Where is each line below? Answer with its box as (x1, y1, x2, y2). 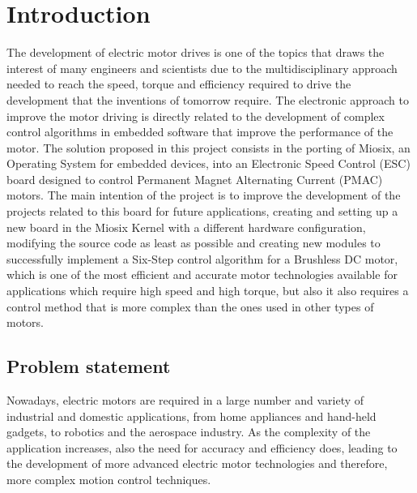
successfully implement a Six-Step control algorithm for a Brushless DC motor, (6, 250, 398, 267)
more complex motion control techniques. (6, 470, 211, 487)
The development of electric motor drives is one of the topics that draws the (6, 44, 385, 61)
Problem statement (6, 354, 171, 379)
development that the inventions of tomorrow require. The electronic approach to (6, 91, 409, 108)
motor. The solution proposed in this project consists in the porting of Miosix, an (6, 139, 411, 156)
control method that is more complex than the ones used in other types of (6, 298, 374, 315)
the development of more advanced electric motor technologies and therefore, (6, 455, 388, 472)
